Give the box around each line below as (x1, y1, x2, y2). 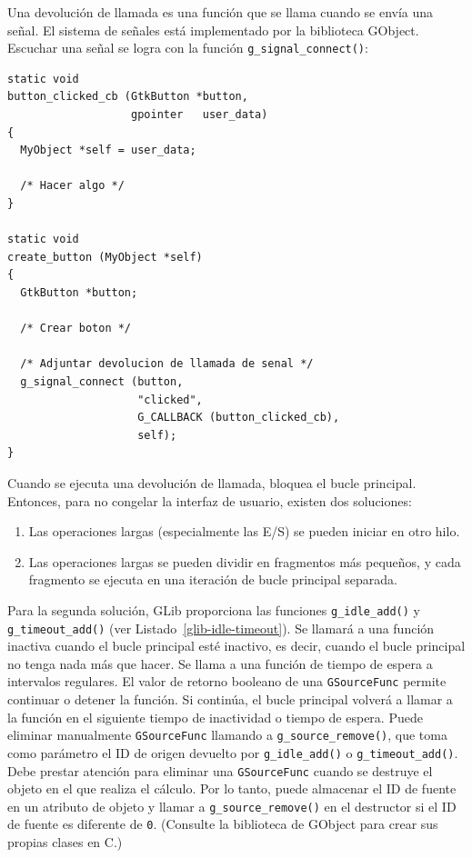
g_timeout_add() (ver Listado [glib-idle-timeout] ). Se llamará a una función (7, 618, 435, 637)
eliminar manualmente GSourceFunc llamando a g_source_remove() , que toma (7, 725, 447, 744)
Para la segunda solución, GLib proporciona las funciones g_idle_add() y (7, 600, 420, 619)
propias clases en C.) (7, 833, 123, 852)
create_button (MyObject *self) (7, 250, 203, 264)
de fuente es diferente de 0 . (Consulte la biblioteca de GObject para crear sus (7, 814, 438, 833)
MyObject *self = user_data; (20, 144, 196, 157)
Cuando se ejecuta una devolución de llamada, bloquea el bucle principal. (7, 473, 417, 492)
